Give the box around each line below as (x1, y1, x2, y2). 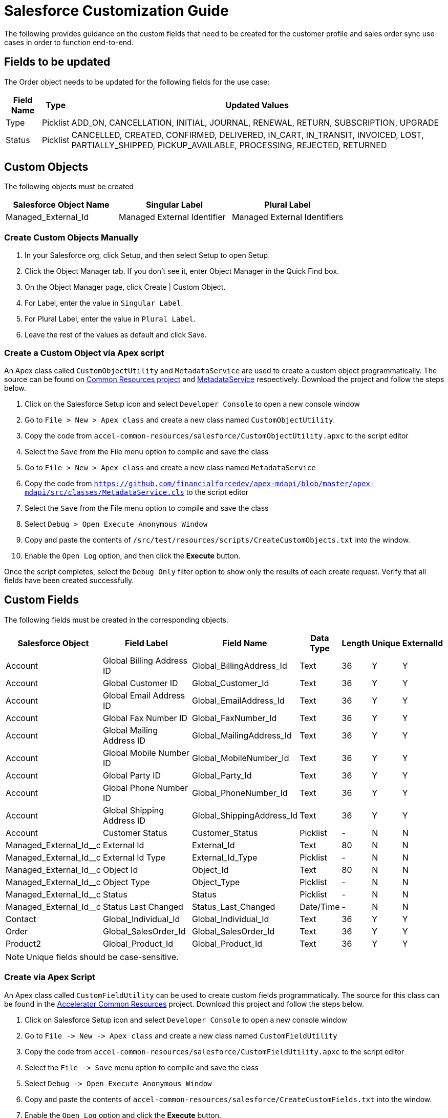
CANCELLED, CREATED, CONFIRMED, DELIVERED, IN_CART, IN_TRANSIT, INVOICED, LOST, (71, 129, 424, 140)
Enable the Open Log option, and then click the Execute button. (25, 551, 241, 560)
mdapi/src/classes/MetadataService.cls (25, 488, 184, 496)
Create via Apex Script (4, 972, 95, 983)
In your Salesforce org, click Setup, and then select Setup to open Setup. (25, 251, 270, 260)
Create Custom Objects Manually (4, 232, 139, 243)
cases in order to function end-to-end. (4, 37, 134, 47)
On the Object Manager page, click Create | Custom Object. (25, 283, 226, 292)
